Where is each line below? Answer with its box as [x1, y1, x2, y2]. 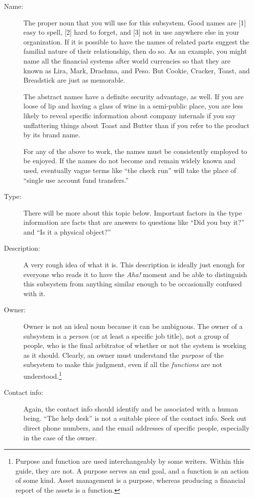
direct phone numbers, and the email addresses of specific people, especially [23, 423, 250, 433]
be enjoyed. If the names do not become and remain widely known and [23, 155, 235, 166]
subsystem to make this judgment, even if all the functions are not [23, 359, 222, 369]
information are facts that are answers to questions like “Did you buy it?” [23, 217, 245, 227]
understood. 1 [23, 369, 62, 381]
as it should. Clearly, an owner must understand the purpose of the [23, 349, 224, 360]
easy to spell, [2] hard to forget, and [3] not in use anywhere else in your [23, 27, 239, 37]
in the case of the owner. [23, 432, 97, 442]
